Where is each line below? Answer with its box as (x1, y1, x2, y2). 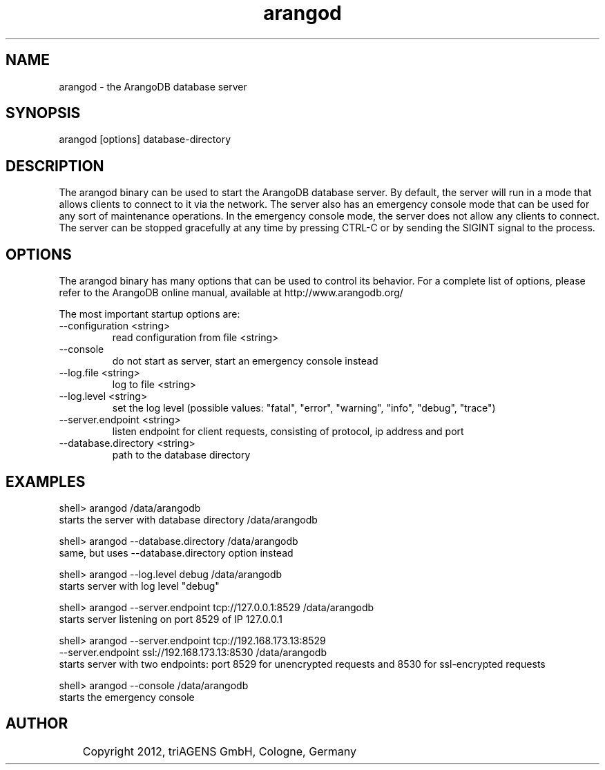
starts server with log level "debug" (59, 579, 220, 592)
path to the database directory (112, 449, 251, 461)
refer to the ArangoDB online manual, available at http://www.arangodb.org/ (59, 287, 403, 299)
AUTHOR (6, 715, 68, 733)
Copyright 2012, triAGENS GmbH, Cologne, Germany (82, 744, 356, 758)
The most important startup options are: (59, 308, 240, 320)
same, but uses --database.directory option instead (59, 546, 294, 559)
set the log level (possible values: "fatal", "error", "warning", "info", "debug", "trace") (112, 402, 496, 414)
